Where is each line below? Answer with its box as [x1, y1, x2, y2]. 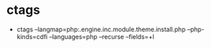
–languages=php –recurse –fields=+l [49, 32, 154, 40]
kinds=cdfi [16, 32, 48, 40]
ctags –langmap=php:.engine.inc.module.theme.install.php [16, 25, 186, 33]
